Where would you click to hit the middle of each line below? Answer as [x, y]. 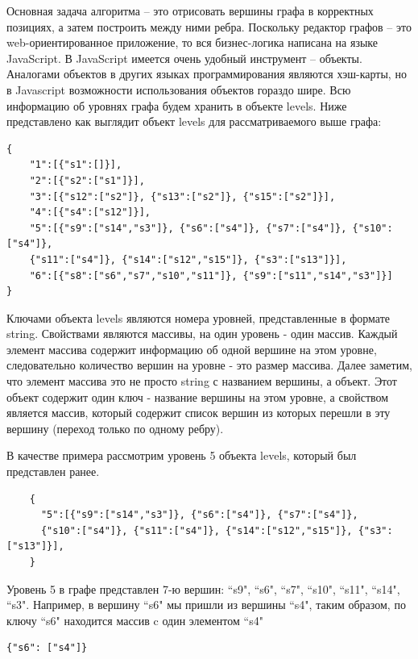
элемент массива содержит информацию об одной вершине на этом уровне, [192, 349]
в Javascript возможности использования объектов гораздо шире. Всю [179, 89]
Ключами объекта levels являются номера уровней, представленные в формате [198, 317]
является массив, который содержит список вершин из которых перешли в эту [199, 413]
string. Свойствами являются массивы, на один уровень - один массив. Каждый [202, 334]
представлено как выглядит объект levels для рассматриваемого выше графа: [194, 121]
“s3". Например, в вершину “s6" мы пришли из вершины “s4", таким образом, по [206, 605]
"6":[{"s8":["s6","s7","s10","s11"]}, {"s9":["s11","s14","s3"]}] [211, 275]
